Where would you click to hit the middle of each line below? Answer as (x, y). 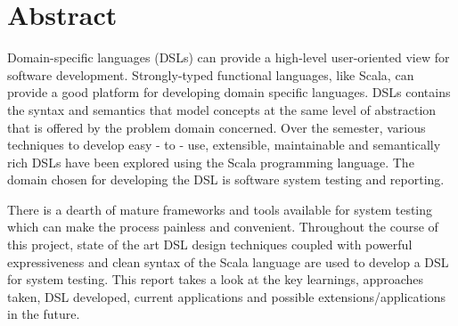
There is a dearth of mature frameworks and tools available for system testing (220, 209)
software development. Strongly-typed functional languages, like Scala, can (211, 74)
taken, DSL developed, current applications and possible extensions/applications (227, 296)
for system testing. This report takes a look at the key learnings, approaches (215, 279)
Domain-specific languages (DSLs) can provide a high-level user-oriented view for (229, 57)
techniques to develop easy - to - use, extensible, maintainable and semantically (224, 145)
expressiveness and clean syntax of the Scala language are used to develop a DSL (228, 261)
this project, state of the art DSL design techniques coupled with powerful (210, 244)
